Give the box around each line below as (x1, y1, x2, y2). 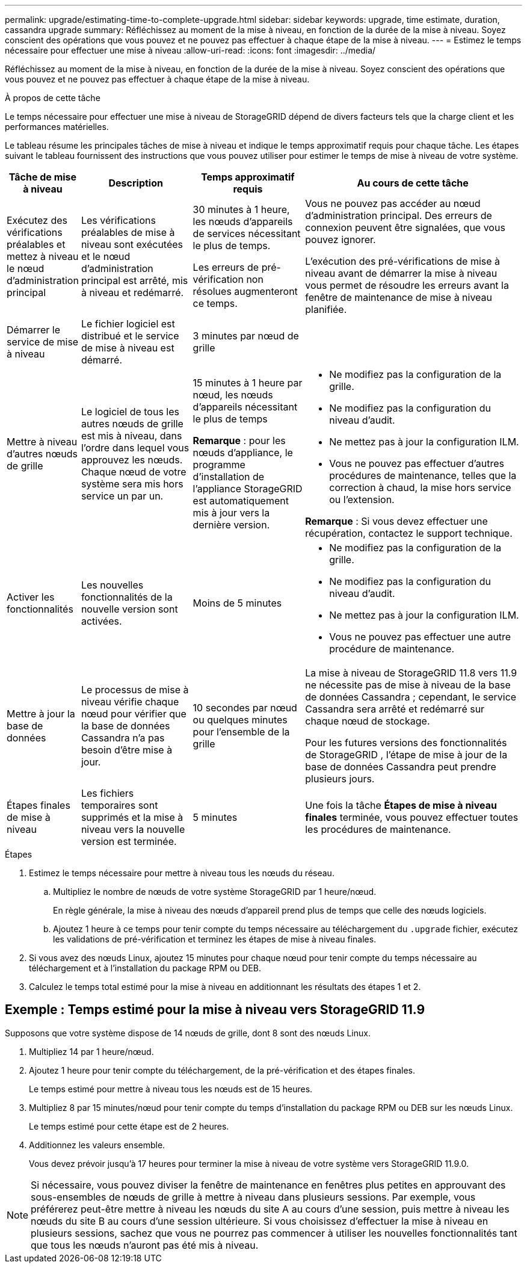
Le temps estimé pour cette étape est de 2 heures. (29, 1121, 229, 1131)
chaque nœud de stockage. (305, 715, 430, 727)
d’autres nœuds (7, 448, 78, 460)
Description (108, 177, 163, 189)
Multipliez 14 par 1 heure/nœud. (29, 1046, 154, 1057)
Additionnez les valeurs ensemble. (29, 1139, 165, 1150)
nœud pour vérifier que (81, 708, 186, 720)
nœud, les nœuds (193, 389, 273, 401)
